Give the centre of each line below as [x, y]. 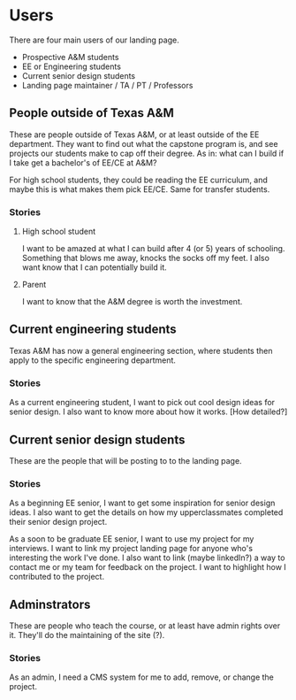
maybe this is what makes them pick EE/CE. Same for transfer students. [140, 189]
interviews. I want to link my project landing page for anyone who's [131, 549]
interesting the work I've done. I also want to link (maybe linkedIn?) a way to [147, 558]
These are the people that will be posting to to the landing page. [125, 460]
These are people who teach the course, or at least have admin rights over [145, 626]
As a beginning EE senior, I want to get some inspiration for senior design [142, 503]
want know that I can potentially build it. [95, 267]
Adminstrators [50, 604]
